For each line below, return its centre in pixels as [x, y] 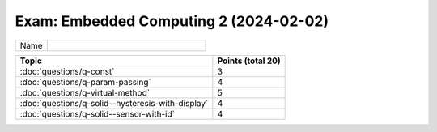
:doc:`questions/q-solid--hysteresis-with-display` [114, 103]
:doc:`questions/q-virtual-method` [85, 92]
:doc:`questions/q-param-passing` [85, 82]
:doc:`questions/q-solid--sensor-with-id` [98, 113]
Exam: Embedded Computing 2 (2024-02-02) [172, 21]
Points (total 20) [249, 61]
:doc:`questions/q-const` [67, 71]
